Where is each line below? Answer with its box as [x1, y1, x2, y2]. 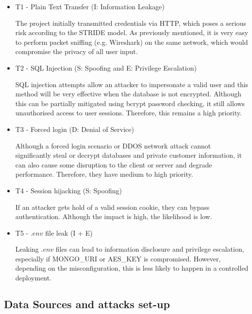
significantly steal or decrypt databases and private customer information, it [15, 150, 242, 160]
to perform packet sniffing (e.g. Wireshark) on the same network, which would [15, 37, 248, 47]
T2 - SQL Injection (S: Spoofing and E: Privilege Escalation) [15, 62, 197, 73]
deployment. [15, 273, 52, 283]
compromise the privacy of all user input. [15, 46, 138, 56]
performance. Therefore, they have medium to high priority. [15, 169, 193, 179]
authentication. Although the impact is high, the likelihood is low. [15, 211, 212, 222]
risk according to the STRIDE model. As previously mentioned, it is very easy [15, 27, 249, 37]
